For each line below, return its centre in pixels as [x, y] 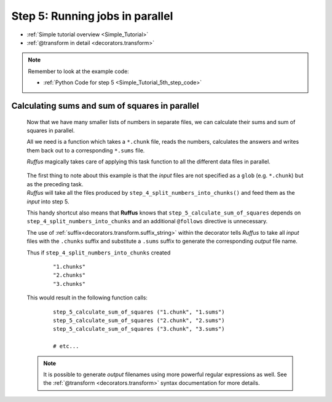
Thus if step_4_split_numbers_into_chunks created [99, 253]
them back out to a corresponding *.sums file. [86, 150]
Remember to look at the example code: [78, 71]
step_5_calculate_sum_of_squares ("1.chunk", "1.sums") [139, 312]
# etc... [66, 346]
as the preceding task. [55, 184]
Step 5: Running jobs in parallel [92, 16]
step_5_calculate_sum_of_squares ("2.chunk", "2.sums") [139, 320]
